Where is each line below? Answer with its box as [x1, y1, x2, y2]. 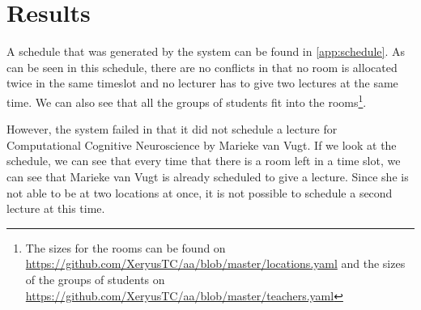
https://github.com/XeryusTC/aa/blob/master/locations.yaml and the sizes [25, 255, 406, 272]
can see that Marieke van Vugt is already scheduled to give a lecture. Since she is [6, 168, 409, 185]
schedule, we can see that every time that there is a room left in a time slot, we [6, 152, 401, 169]
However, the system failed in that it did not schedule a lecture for [6, 121, 338, 138]
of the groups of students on [25, 270, 165, 287]
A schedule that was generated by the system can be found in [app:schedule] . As [6, 43, 406, 60]
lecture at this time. [6, 200, 105, 217]
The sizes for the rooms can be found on [25, 239, 226, 256]
